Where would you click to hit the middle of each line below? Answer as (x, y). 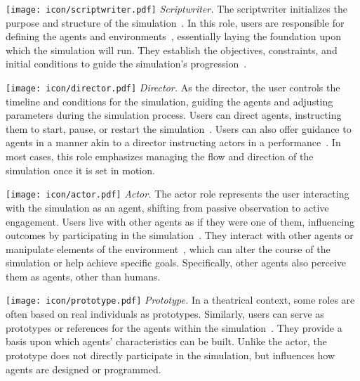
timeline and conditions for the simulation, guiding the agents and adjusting (169, 101)
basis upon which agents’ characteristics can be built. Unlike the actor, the (166, 341)
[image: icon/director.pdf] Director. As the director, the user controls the (173, 88)
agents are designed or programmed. (84, 369)
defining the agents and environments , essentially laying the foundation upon (173, 36)
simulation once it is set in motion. (80, 170)
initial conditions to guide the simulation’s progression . (126, 64)
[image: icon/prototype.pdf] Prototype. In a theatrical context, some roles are (180, 300)
